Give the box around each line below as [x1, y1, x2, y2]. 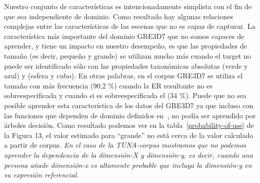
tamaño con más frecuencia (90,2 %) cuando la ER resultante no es [4, 80, 213, 90]
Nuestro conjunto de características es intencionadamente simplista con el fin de [4, 1, 252, 11]
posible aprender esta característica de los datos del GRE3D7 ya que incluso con [4, 100, 253, 110]
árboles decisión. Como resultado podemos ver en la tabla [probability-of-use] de [4, 120, 254, 130]
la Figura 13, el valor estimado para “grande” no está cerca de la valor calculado [4, 129, 253, 140]
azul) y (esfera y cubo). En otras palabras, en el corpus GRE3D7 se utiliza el [4, 70, 243, 81]
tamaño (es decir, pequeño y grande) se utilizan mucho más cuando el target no [4, 50, 251, 61]
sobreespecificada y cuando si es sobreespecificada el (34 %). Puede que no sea [4, 90, 247, 101]
